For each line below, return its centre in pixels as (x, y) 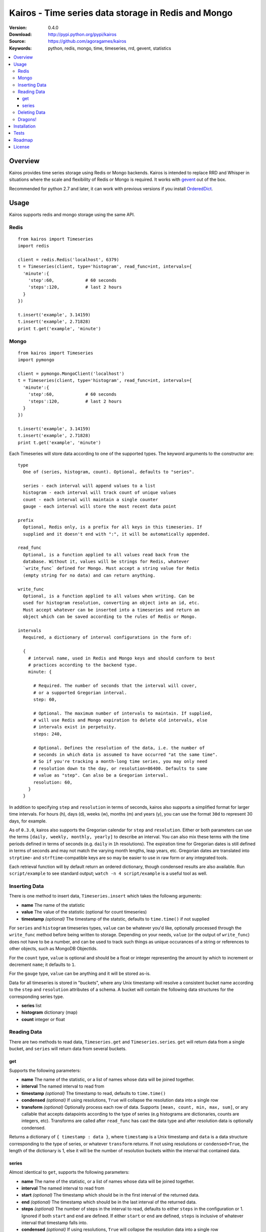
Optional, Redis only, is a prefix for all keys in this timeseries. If (113, 527)
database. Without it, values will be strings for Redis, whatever (106, 562)
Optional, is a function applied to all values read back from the (106, 555)
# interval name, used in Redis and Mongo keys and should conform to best (121, 658)
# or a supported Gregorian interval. (80, 693)
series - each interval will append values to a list (89, 486)
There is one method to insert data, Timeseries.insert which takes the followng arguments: (105, 896)
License (21, 147)
